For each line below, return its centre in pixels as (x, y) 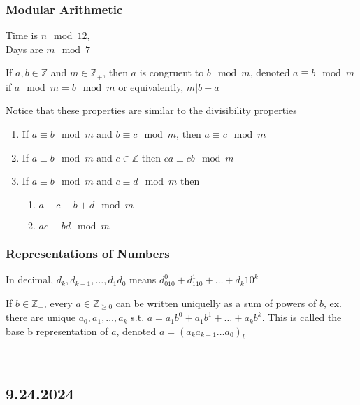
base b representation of (57, 331)
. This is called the (302, 317)
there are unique (41, 317)
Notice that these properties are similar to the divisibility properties (151, 110)
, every (58, 303)
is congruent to (172, 72)
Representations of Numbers (88, 253)
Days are (24, 49)
